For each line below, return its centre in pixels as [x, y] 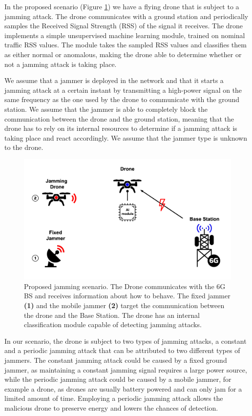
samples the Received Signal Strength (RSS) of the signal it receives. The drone [124, 26]
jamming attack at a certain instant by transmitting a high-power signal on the [123, 90]
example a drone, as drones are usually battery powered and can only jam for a [123, 388]
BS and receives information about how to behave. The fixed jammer [127, 296]
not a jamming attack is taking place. [61, 64]
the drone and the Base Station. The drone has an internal [112, 315]
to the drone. [24, 147]
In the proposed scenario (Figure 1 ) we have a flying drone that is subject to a [122, 6]
